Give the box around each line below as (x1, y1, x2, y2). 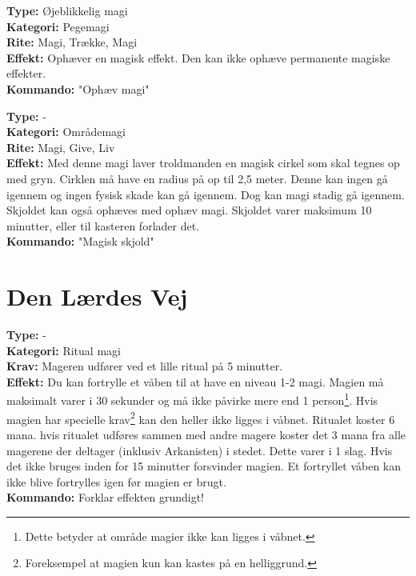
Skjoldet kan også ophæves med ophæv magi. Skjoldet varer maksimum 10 (6, 202, 372, 218)
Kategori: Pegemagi (6, 18, 110, 34)
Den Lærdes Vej (6, 280, 188, 313)
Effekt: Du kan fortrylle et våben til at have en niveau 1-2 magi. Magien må (6, 373, 384, 390)
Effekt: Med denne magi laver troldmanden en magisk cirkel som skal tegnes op (6, 154, 400, 171)
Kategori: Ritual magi (6, 342, 121, 358)
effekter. (6, 65, 46, 82)
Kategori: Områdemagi (6, 123, 126, 140)
